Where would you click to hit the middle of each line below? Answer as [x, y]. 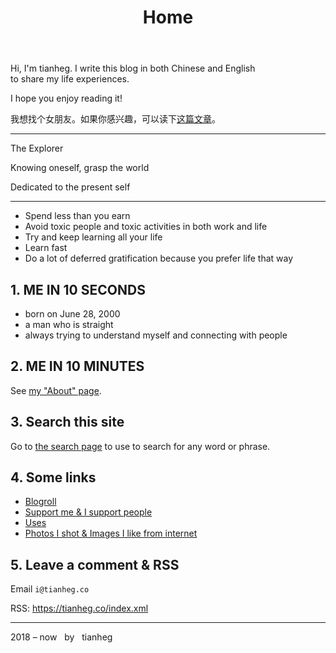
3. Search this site [67, 422]
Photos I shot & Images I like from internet [111, 533]
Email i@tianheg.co [50, 589]
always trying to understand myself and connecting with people [156, 335]
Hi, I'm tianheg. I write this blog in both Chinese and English [133, 68]
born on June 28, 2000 [72, 314]
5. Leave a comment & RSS [95, 564]
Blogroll [40, 502]
